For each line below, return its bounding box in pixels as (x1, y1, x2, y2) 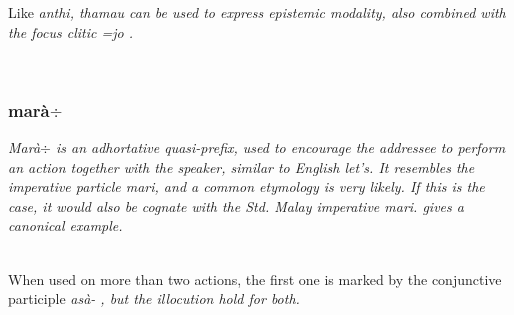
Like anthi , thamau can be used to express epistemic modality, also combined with (8, 2, 506, 22)
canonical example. (8, 215, 123, 236)
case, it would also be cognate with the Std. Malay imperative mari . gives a (8, 195, 464, 216)
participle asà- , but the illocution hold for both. (8, 288, 300, 309)
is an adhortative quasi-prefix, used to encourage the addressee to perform (55, 137, 506, 157)
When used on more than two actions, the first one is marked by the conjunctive (8, 268, 502, 289)
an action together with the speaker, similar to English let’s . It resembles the (8, 156, 475, 177)
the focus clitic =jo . (8, 21, 133, 42)
